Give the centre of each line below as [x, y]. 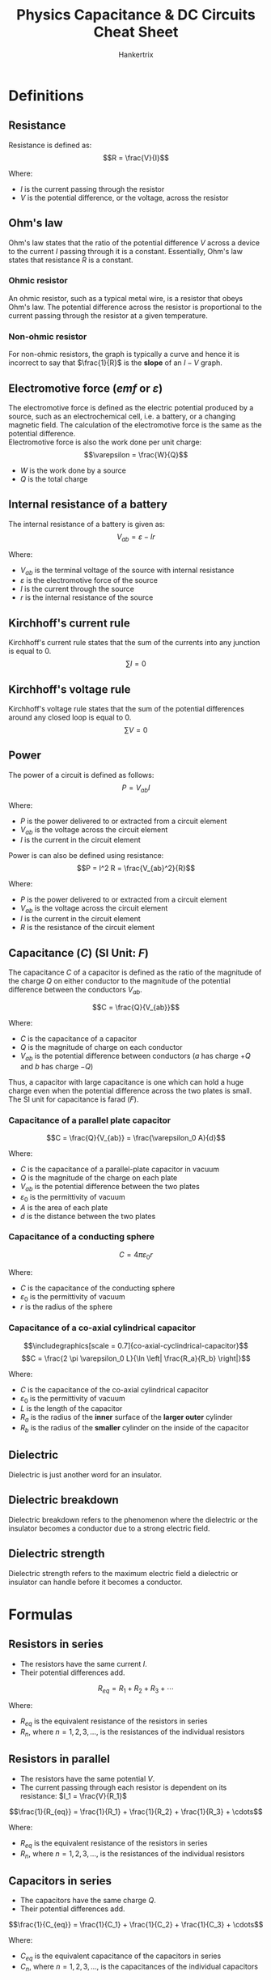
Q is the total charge [54, 478]
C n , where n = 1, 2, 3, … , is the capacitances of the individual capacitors [139, 1967]
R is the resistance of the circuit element [87, 928]
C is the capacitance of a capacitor [78, 1039]
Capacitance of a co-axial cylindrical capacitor [102, 1328]
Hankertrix [136, 54]
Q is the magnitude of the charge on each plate [99, 1177]
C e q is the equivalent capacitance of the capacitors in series [121, 1957]
